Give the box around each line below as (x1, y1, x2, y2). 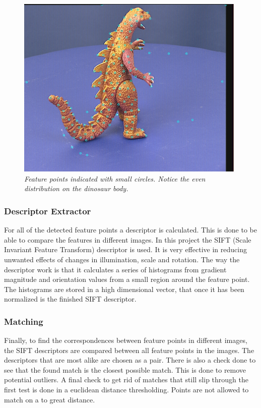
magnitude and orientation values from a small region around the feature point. (4, 274, 250, 284)
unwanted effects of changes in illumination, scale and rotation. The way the (4, 254, 240, 264)
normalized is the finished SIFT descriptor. (4, 294, 137, 304)
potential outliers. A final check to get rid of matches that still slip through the (4, 374, 248, 385)
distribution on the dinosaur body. (24, 183, 128, 194)
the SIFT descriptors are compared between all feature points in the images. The (4, 344, 254, 355)
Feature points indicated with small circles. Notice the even (24, 173, 206, 184)
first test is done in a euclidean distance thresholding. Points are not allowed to (4, 384, 249, 395)
